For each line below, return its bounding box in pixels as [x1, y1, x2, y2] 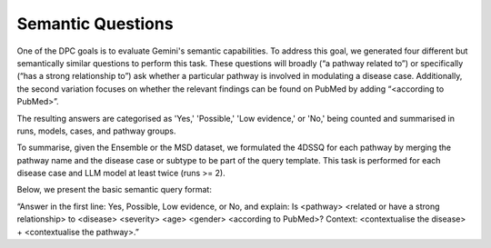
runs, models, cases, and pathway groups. [16, 125, 176, 136]
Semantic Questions [16, 14, 174, 34]
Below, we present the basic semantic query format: [16, 184, 213, 195]
